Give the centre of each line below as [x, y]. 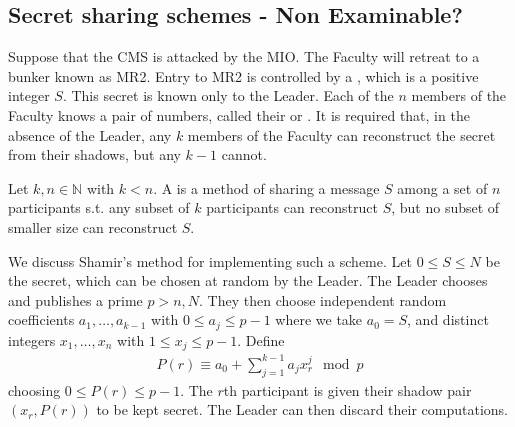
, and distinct [448, 319]
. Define [261, 339]
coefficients [41, 319]
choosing [34, 389]
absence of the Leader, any [90, 134]
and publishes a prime [75, 299]
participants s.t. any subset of [99, 207]
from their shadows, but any [94, 154]
